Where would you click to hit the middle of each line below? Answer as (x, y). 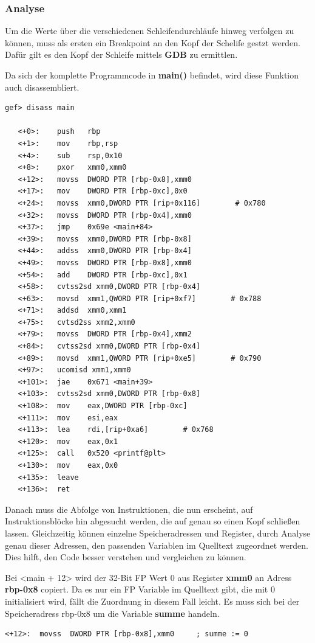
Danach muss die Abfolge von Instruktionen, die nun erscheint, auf (129, 509)
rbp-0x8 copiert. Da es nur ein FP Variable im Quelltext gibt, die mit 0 (140, 589)
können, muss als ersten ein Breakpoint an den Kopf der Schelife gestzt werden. (153, 42)
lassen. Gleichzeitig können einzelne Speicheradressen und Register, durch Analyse (158, 533)
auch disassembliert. (42, 87)
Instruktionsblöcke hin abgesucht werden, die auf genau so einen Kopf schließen (153, 521)
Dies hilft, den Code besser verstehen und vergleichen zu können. (126, 557)
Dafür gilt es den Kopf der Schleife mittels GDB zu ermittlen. (121, 54)
